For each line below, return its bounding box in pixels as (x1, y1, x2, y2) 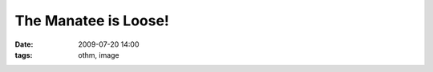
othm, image (78, 50, 119, 59)
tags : (14, 50, 33, 59)
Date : (14, 40, 34, 49)
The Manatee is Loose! (14, 12, 170, 29)
